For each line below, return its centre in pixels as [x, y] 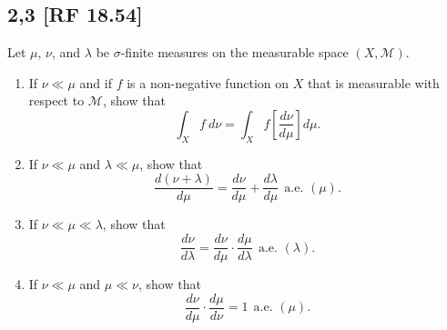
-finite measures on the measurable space [234, 52]
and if [96, 82]
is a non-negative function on [208, 82]
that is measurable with [373, 82]
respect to [56, 100]
